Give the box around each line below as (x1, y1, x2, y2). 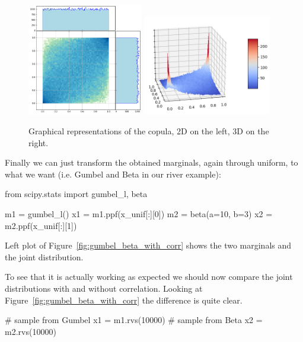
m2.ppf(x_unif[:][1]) (5, 219, 77, 231)
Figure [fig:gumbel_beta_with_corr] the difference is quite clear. (5, 293, 243, 306)
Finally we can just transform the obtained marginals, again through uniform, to (5, 156, 298, 169)
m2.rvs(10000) (5, 325, 56, 337)
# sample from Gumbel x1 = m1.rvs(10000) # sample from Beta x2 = (5, 314, 263, 326)
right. (28, 136, 49, 149)
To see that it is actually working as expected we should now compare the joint (5, 270, 293, 283)
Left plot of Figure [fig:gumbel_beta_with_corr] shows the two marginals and (5, 239, 292, 251)
